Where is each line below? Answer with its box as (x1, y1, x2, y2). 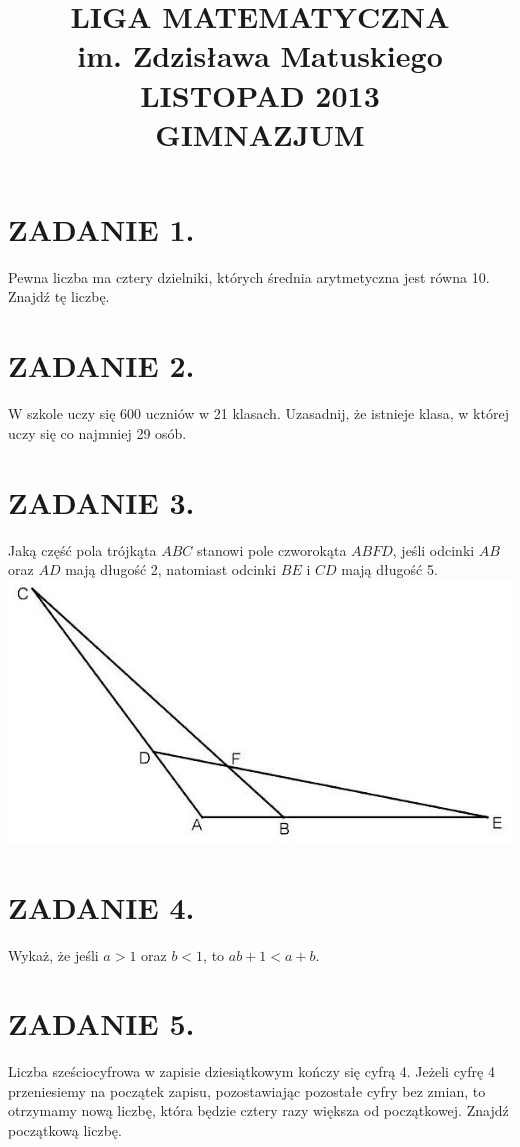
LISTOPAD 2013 (140, 74, 380, 115)
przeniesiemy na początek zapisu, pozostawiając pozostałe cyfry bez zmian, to (8, 1080, 486, 1101)
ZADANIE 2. (8, 345, 195, 386)
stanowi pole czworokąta (196, 539, 347, 560)
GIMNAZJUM (155, 113, 365, 154)
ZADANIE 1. (8, 208, 195, 249)
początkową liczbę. (8, 1120, 122, 1141)
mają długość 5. (341, 559, 438, 580)
